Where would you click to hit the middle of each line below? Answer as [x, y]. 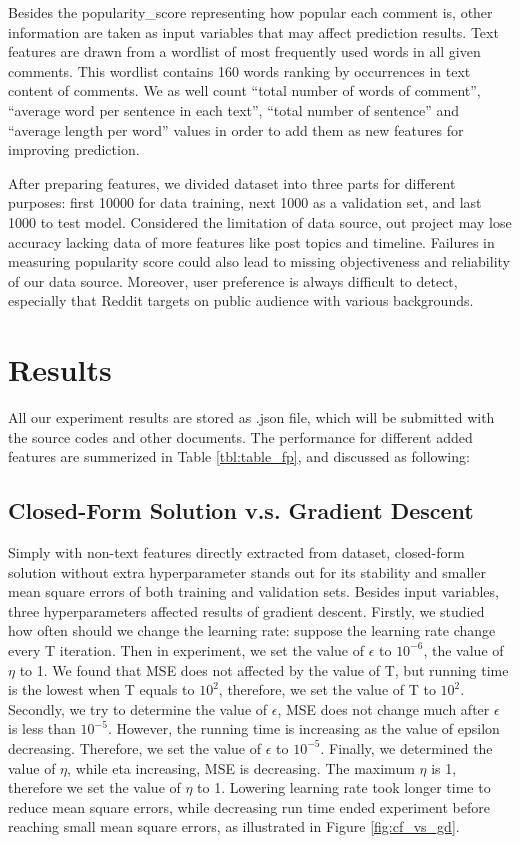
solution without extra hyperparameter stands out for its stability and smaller [247, 571]
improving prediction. [74, 149]
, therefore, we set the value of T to [327, 689]
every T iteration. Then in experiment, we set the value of [186, 649]
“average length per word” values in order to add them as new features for [236, 129]
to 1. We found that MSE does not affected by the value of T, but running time [264, 669]
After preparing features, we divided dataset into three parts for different [232, 182]
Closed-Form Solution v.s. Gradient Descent [241, 510]
